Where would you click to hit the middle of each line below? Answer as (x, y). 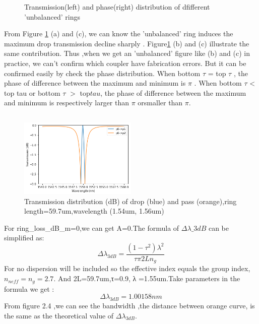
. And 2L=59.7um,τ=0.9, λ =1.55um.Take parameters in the (147, 278)
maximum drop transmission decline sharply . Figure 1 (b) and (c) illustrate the (127, 43)
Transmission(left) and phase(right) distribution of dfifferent (117, 7)
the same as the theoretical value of (59, 315)
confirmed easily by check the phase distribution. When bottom (102, 73)
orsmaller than (160, 103)
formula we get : (29, 288)
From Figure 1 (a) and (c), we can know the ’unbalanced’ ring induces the (119, 34)
